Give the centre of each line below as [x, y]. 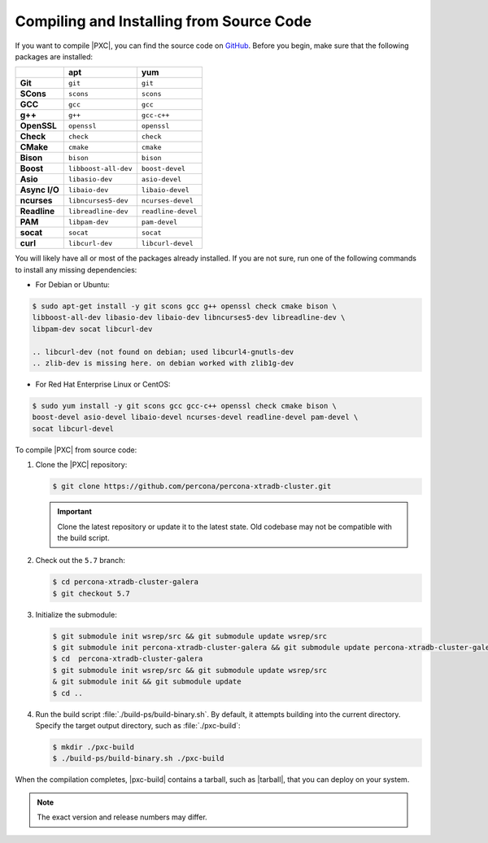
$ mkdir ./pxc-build [93, 747]
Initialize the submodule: [76, 614]
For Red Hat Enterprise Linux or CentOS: [103, 384]
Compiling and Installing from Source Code [163, 21]
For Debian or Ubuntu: [72, 285]
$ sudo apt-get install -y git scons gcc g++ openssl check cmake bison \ [185, 306]
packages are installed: [54, 56]
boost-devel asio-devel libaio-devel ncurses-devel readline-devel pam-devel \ [195, 417]
